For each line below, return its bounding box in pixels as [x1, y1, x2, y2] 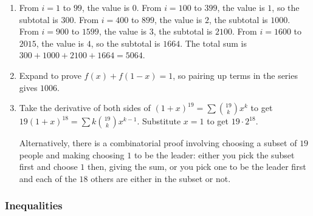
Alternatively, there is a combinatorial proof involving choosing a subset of [19, 137, 297, 149]
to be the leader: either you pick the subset [134, 148, 295, 161]
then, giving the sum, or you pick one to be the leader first [87, 160, 306, 173]
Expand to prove [19, 69, 81, 81]
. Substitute [137, 115, 181, 127]
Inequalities [5, 198, 63, 213]
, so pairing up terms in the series [173, 69, 298, 81]
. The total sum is [180, 36, 247, 49]
